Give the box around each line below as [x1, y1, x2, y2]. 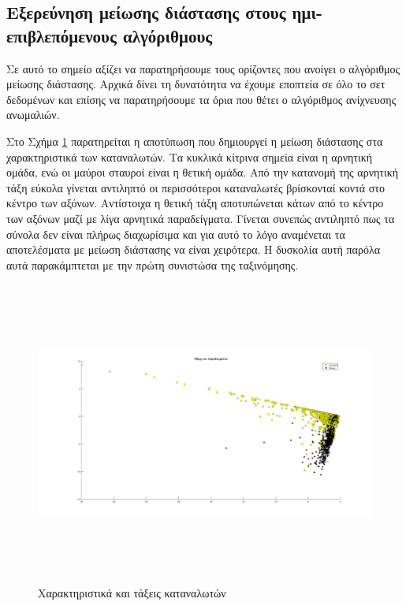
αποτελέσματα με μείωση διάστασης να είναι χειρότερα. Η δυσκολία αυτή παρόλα [6, 241, 381, 258]
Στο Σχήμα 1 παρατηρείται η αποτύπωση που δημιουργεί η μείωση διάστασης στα [6, 132, 383, 149]
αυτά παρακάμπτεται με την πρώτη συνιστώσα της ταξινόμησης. [6, 256, 299, 273]
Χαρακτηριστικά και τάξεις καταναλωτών [38, 584, 226, 600]
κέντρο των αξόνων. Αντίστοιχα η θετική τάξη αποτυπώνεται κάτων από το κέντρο [6, 195, 384, 211]
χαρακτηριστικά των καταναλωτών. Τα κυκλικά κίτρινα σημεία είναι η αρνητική [6, 148, 373, 165]
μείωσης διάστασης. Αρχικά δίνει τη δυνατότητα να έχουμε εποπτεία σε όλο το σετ [6, 76, 386, 92]
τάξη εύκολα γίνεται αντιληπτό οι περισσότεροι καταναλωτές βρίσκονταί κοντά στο [6, 179, 385, 195]
